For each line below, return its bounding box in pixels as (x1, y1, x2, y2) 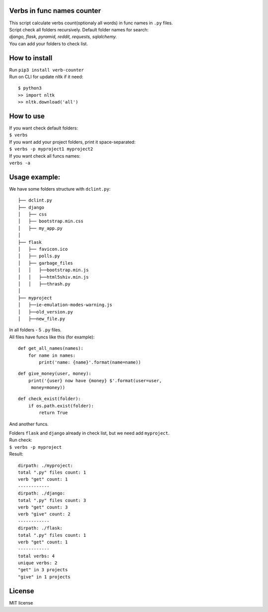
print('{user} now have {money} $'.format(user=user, (28, 378, 162, 383)
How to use (9, 112, 45, 120)
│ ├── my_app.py (18, 225, 63, 231)
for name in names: (28, 352, 76, 358)
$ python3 (18, 85, 42, 91)
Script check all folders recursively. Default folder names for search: (9, 26, 149, 32)
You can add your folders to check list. (9, 40, 88, 47)
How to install (9, 54, 53, 62)
